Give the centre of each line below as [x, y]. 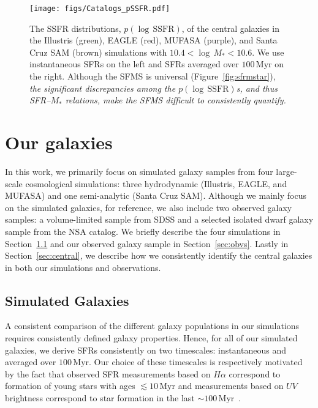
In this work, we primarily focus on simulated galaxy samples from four [139, 171]
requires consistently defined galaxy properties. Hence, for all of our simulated [151, 338]
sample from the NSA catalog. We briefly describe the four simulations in [143, 231]
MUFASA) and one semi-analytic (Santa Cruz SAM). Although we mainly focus [156, 195]
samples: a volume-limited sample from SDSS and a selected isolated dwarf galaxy [159, 219]
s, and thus [257, 88]
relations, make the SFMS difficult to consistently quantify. [176, 100]
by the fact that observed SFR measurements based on [108, 373]
